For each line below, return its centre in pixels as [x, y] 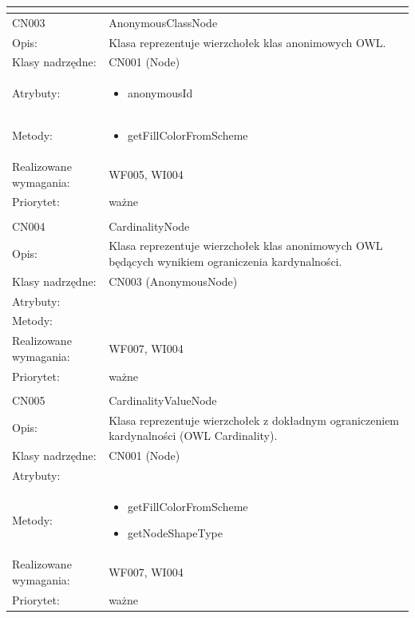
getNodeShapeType [175, 533]
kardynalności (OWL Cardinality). [193, 436]
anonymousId [160, 93]
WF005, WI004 [146, 174]
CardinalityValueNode [163, 400]
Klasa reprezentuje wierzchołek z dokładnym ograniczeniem [254, 420]
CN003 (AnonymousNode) [173, 281]
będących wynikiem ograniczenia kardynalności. [225, 261]
